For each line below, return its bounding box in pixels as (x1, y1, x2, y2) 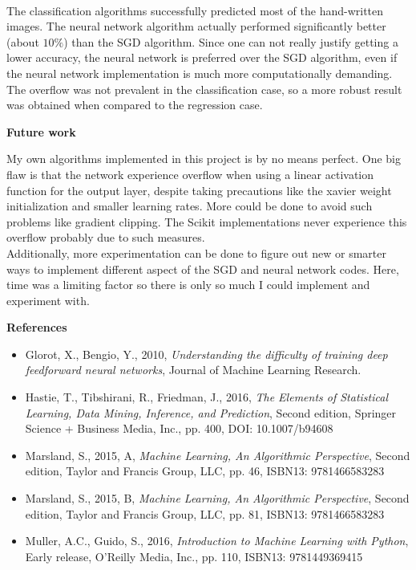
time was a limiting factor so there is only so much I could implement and (6, 276, 370, 293)
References (6, 319, 67, 336)
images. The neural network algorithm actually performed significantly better (6, 18, 386, 35)
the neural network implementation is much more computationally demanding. (6, 64, 393, 81)
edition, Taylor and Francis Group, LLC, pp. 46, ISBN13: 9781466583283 (25, 462, 385, 479)
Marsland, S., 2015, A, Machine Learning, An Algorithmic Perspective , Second (25, 446, 410, 463)
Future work (6, 123, 76, 140)
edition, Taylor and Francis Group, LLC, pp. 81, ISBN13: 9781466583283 (25, 505, 385, 522)
